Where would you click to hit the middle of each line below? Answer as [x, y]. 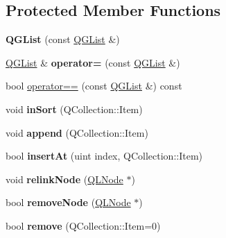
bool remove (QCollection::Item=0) [83, 225]
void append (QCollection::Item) [77, 132]
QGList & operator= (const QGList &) [93, 62]
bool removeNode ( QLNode [68, 202]
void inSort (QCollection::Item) [74, 109]
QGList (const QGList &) [63, 39]
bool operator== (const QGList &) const [94, 86]
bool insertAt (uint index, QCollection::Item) [104, 156]
